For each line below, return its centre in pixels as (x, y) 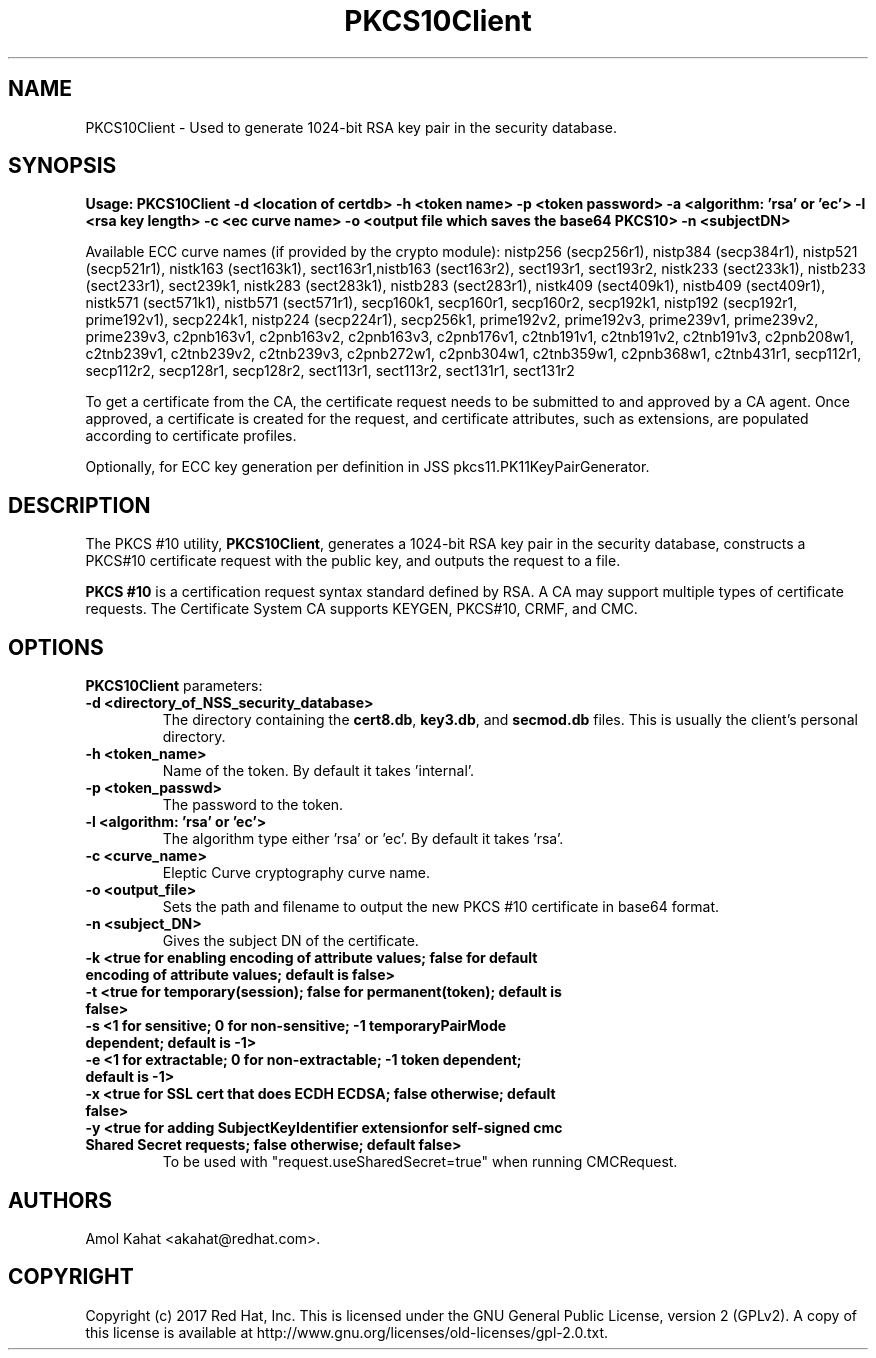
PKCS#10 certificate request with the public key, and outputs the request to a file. (353, 561)
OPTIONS (56, 647)
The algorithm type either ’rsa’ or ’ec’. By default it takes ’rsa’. (363, 839)
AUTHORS (60, 1200)
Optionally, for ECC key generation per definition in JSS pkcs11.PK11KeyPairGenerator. (367, 467)
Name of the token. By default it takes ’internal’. (318, 771)
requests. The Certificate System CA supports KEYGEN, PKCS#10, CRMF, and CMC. (361, 609)
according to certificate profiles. (191, 436)
